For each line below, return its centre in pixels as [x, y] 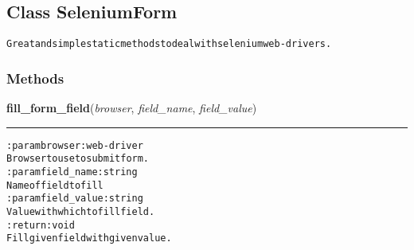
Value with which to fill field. [81, 211]
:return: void [41, 225]
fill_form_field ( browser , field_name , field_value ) [132, 108]
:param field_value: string [75, 199]
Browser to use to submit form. [78, 159]
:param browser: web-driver [75, 145]
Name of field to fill [55, 185]
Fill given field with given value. [89, 238]
